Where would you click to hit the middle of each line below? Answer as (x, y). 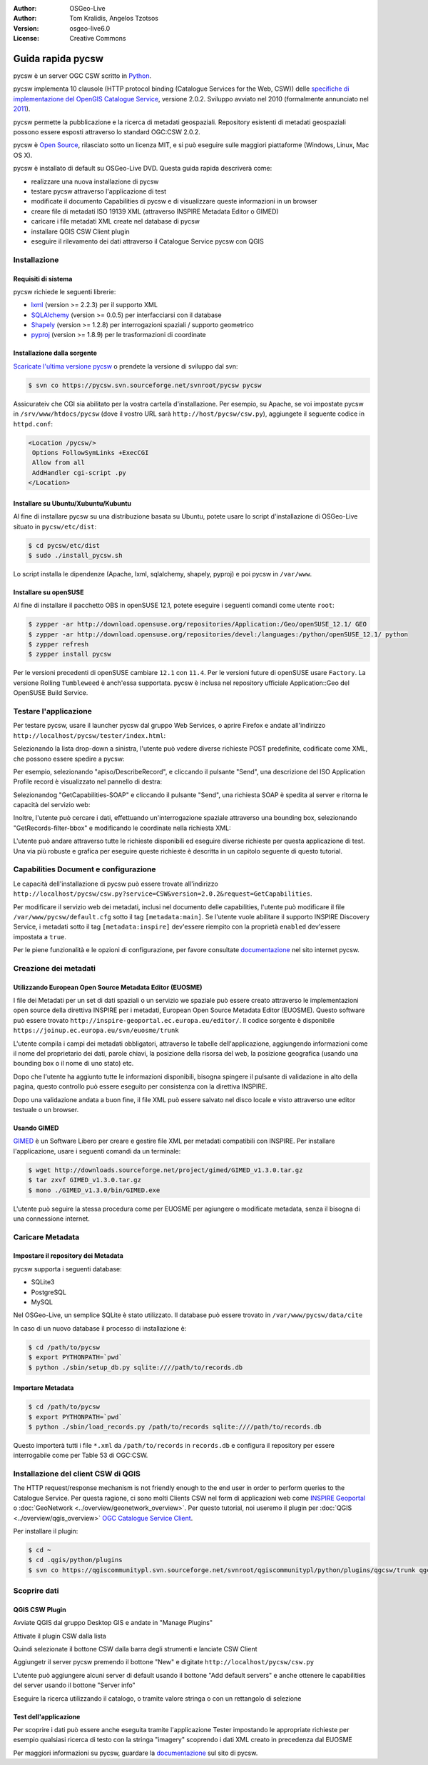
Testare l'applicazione (53, 711)
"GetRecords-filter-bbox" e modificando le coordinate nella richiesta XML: (122, 828)
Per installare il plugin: (46, 1531)
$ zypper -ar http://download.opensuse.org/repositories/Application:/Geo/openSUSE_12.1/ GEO (198, 624)
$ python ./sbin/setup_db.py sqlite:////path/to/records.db (136, 1367)
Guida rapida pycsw (58, 58)
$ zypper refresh (58, 644)
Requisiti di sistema (43, 279)
